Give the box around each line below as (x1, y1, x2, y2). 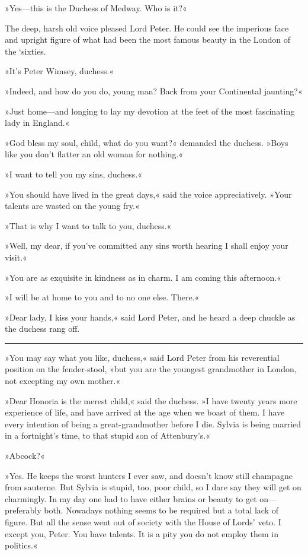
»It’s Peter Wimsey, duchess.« (5, 65, 114, 77)
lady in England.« (5, 116, 70, 129)
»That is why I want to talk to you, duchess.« (5, 219, 172, 231)
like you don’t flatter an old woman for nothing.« (5, 148, 184, 160)
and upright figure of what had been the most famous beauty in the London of (5, 33, 290, 46)
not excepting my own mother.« (5, 375, 121, 387)
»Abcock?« (5, 449, 45, 462)
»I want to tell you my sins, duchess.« (5, 167, 143, 180)
